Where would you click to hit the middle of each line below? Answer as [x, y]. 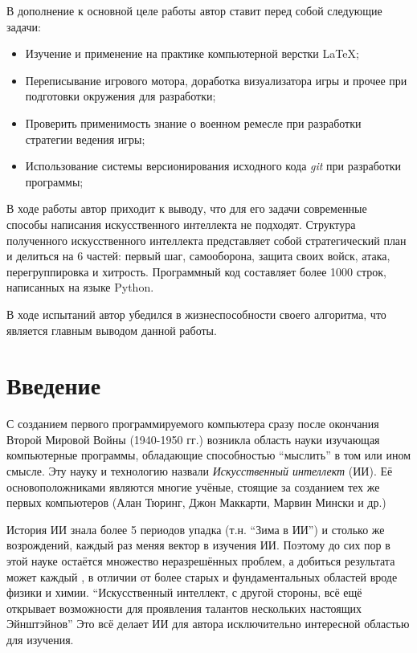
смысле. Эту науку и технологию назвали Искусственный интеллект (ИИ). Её [200, 471]
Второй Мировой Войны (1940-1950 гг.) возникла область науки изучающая [193, 439]
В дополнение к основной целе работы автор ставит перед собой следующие [194, 10]
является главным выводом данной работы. [112, 330]
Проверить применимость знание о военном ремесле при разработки [193, 122]
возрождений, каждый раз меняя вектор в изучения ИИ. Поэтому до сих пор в [198, 545]
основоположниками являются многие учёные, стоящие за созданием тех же [193, 486]
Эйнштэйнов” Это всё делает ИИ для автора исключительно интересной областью [208, 624]
